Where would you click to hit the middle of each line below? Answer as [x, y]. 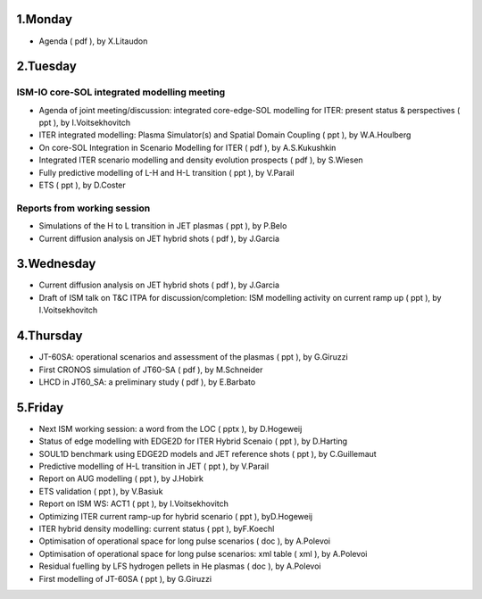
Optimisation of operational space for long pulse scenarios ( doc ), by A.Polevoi [185, 541]
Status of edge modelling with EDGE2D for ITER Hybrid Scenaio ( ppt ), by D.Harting [193, 441]
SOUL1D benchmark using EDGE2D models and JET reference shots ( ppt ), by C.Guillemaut [208, 453]
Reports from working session [83, 208]
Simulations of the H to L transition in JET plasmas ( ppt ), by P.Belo [163, 226]
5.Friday [40, 408]
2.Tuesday [47, 67]
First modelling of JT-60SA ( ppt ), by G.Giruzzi [125, 578]
